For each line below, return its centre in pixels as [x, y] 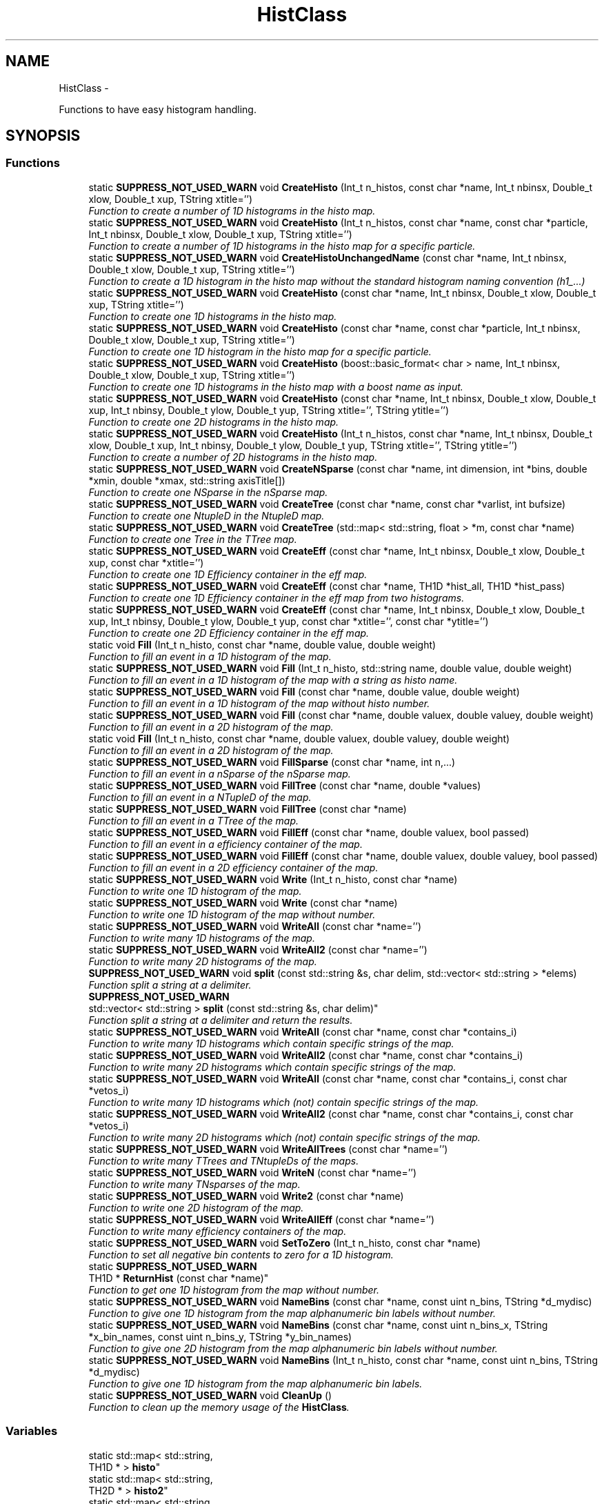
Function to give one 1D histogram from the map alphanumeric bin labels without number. [292, 1313]
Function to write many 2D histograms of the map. [203, 961]
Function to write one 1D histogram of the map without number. [232, 914]
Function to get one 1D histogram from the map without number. [234, 1289]
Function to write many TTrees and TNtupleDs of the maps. [224, 1160]
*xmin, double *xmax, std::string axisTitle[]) [187, 480]
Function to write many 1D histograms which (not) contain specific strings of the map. [284, 1102]
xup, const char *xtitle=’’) [146, 562]
